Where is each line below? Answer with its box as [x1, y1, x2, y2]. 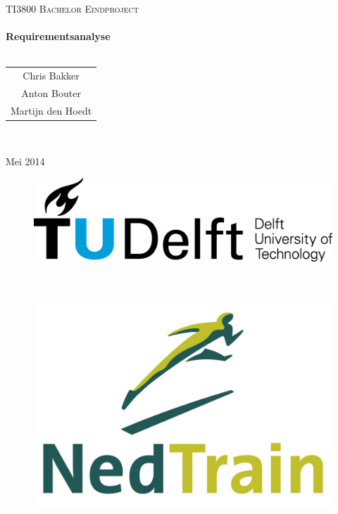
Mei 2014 [6, 153, 45, 168]
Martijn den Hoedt [11, 103, 92, 117]
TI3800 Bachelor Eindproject [6, 1, 139, 15]
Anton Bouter [21, 85, 81, 100]
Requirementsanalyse [6, 29, 111, 44]
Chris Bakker [23, 68, 80, 83]
